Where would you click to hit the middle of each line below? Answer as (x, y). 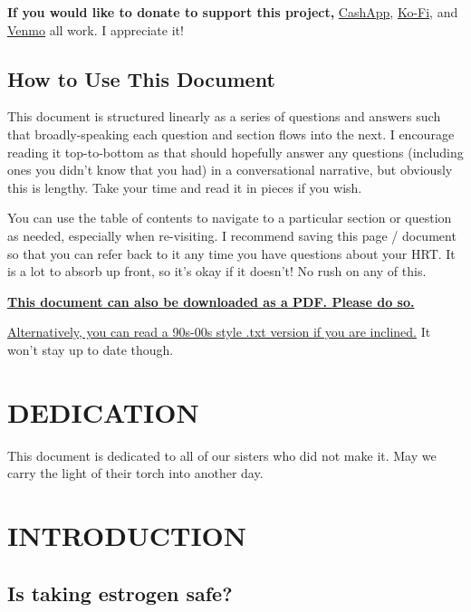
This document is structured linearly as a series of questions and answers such (224, 116)
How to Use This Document (141, 78)
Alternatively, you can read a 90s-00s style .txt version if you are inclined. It (219, 332)
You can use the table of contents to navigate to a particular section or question (230, 218)
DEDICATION (103, 411)
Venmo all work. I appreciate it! (96, 29)
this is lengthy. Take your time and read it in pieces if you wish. (185, 187)
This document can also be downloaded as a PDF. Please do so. (211, 301)
